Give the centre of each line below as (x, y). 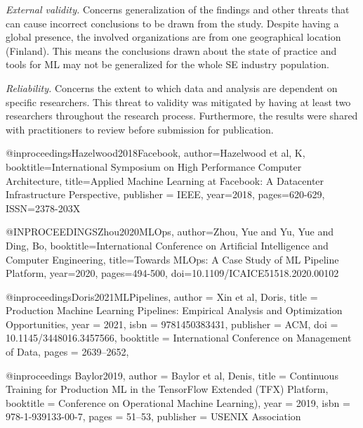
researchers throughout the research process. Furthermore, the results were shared (182, 116)
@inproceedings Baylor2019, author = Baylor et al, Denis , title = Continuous (172, 375)
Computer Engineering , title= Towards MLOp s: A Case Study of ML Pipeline (172, 259)
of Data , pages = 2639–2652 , (67, 352)
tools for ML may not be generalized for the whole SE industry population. (167, 64)
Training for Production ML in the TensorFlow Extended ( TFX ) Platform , (167, 389)
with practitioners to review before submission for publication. (140, 129)
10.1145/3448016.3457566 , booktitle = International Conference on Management (179, 338)
